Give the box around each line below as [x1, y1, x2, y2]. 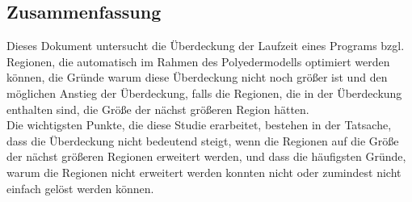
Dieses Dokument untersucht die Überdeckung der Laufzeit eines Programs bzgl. [6, 37, 405, 54]
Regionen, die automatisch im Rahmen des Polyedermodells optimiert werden [6, 53, 390, 69]
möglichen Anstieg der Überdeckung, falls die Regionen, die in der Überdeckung [6, 84, 402, 101]
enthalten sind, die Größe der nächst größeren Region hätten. [6, 100, 309, 117]
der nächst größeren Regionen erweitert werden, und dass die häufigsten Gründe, [6, 148, 406, 165]
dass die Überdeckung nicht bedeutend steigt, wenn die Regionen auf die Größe [6, 132, 399, 149]
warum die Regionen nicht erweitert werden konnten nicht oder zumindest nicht [6, 163, 401, 180]
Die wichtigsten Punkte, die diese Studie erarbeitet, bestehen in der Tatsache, [6, 116, 392, 133]
